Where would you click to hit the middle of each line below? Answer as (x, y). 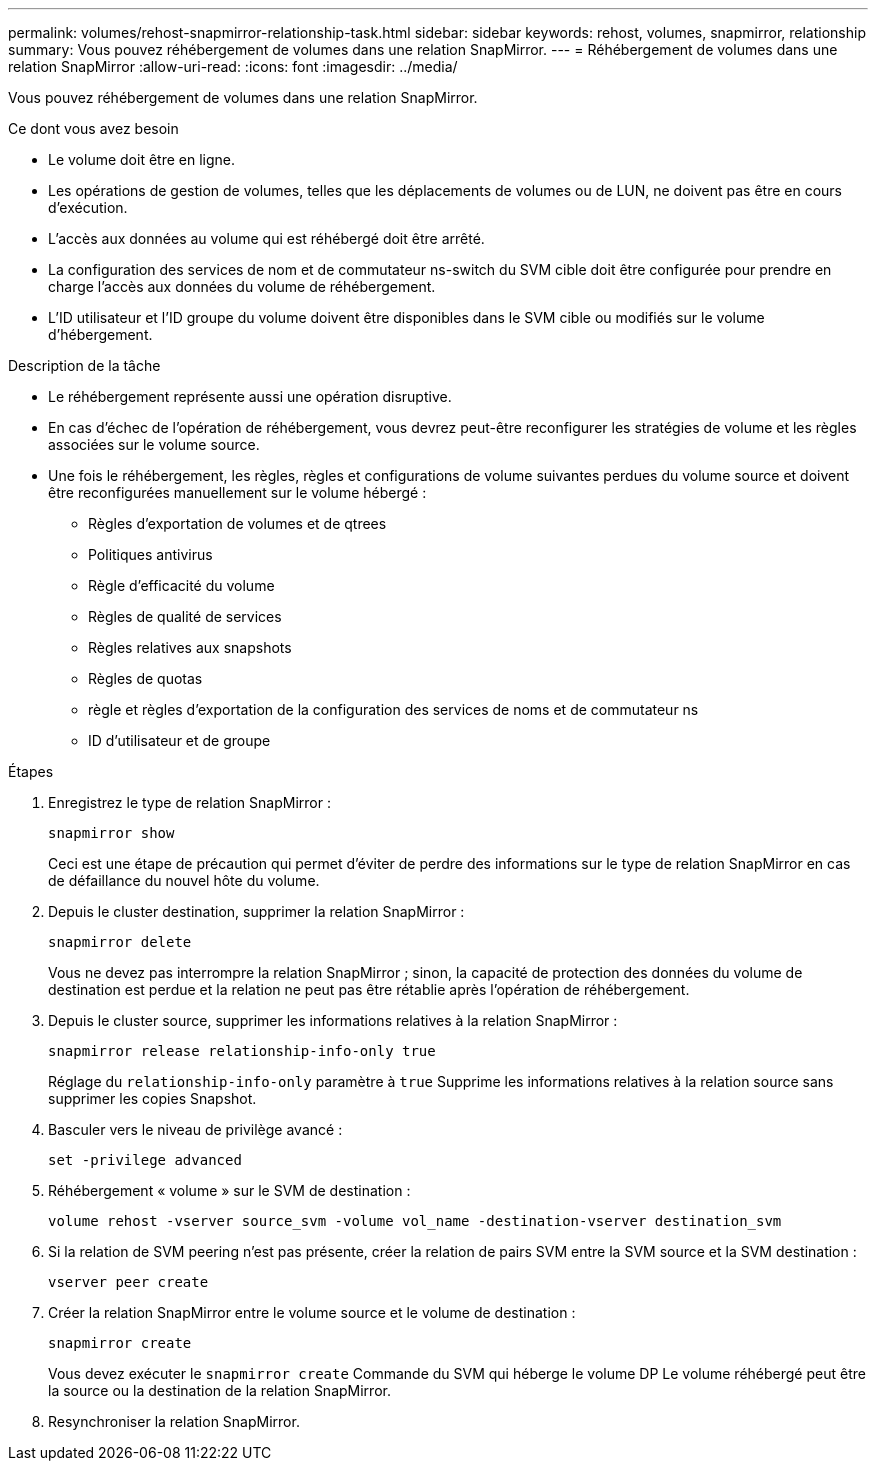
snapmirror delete (120, 942)
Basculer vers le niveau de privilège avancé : (195, 1129)
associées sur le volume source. (154, 444)
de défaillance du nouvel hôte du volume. (184, 880)
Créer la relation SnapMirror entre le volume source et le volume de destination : (312, 1312)
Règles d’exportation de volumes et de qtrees (237, 523)
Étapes (31, 771)
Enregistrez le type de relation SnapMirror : (189, 802)
